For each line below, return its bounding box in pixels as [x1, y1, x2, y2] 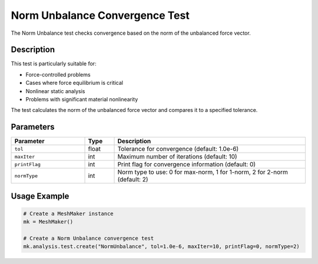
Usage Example [11, 191, 69, 201]
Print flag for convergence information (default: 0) [117, 160, 256, 169]
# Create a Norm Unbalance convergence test [23, 235, 154, 242]
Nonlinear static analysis [25, 87, 85, 94]
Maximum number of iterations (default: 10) [117, 153, 238, 161]
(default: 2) [117, 176, 148, 184]
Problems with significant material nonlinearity [25, 96, 138, 103]
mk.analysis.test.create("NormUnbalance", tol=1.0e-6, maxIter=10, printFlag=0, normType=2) [23, 243, 300, 250]
